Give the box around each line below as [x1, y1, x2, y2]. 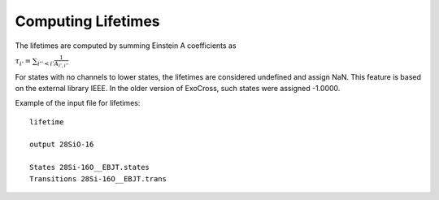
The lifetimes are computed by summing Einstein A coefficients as [15, 41, 237, 50]
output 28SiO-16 [29, 140, 94, 150]
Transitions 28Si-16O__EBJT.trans [29, 174, 167, 183]
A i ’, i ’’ [54, 60, 69, 69]
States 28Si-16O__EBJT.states [29, 163, 150, 172]
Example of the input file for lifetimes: [15, 98, 141, 108]
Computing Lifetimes [15, 12, 160, 30]
